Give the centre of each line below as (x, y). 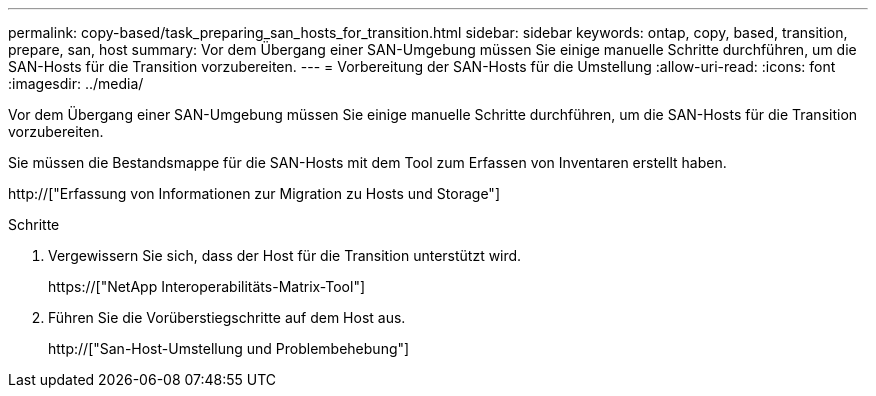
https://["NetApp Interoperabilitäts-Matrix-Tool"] (207, 286)
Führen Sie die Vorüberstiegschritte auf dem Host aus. (227, 317)
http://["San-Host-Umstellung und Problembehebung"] (229, 348)
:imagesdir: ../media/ (76, 83)
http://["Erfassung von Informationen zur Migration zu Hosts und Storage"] (254, 193)
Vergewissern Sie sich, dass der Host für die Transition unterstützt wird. (285, 255)
